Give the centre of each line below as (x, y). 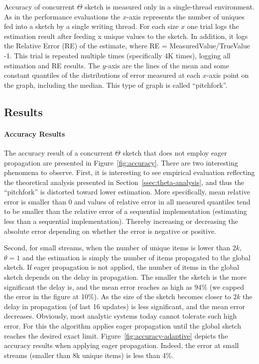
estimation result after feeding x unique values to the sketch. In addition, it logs (126, 36)
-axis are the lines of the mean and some (167, 65)
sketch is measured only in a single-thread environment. (170, 6)
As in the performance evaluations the (62, 16)
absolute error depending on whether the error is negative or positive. (110, 231)
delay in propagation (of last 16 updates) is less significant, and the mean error (125, 306)
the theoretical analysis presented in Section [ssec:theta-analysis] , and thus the (124, 182)
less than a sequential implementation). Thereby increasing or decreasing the (121, 221)
